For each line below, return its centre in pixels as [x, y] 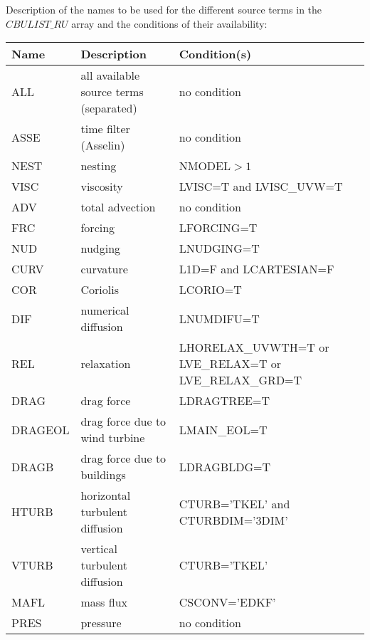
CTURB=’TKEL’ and [234, 503]
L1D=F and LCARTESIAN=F [257, 269]
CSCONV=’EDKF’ [227, 602]
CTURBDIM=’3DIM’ [233, 520]
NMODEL [205, 166]
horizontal [106, 495]
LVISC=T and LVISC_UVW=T [261, 187]
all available [110, 75]
